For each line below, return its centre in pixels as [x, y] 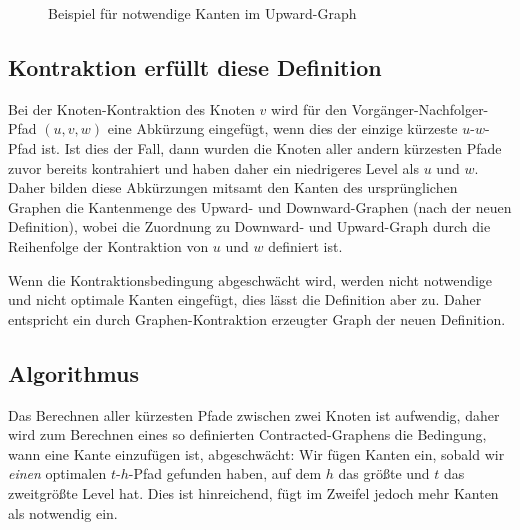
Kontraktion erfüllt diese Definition [195, 66]
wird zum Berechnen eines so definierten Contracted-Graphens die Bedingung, [247, 434]
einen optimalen [57, 473]
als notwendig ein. [63, 512]
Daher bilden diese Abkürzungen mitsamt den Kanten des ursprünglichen [233, 187]
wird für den [309, 108]
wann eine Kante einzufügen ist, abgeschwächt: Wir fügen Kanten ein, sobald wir [256, 453]
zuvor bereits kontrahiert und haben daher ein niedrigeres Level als [213, 167]
